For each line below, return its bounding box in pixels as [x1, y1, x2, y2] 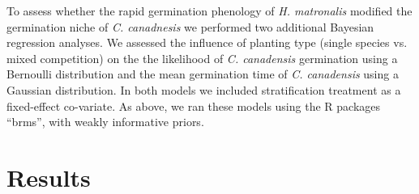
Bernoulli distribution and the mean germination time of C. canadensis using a [6, 65, 399, 82]
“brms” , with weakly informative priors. [6, 113, 204, 130]
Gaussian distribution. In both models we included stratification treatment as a [6, 81, 401, 98]
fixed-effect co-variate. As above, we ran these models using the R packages [6, 97, 381, 114]
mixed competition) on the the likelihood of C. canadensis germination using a [6, 49, 398, 66]
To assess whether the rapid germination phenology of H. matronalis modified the [6, 2, 413, 19]
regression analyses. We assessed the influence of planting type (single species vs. [6, 34, 408, 51]
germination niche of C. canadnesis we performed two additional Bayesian [6, 18, 374, 35]
